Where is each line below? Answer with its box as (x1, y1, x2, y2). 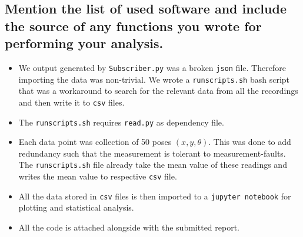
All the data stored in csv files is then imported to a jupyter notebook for (18, 189, 291, 202)
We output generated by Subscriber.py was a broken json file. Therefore (18, 61, 286, 73)
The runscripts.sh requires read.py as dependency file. (18, 116, 224, 128)
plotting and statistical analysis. (18, 201, 134, 214)
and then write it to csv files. (18, 96, 125, 108)
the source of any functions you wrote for (5, 16, 262, 35)
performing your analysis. (5, 34, 164, 52)
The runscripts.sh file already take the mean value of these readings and (18, 158, 287, 171)
